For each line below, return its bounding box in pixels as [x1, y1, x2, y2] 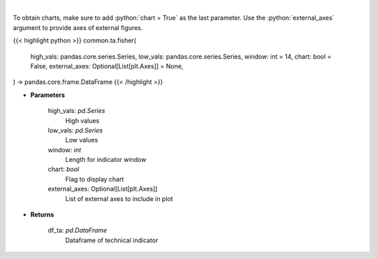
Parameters [30, 91, 66, 99]
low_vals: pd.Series [47, 126, 103, 134]
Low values [65, 136, 98, 145]
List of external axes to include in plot [65, 194, 174, 202]
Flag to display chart [65, 175, 124, 183]
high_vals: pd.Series [47, 107, 105, 115]
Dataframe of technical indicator [65, 236, 158, 244]
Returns [30, 210, 54, 219]
